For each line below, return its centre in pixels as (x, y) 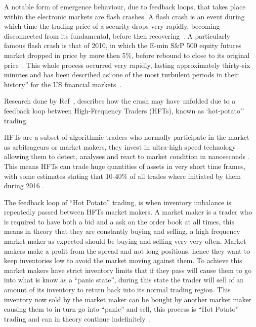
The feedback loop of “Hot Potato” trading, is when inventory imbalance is (118, 202)
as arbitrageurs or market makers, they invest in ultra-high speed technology (120, 146)
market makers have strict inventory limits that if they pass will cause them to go (128, 270)
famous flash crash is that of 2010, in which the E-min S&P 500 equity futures (123, 45)
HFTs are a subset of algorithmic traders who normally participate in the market (127, 137)
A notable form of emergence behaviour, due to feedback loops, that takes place (125, 6)
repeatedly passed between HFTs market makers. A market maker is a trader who (128, 212)
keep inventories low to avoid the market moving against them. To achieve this (123, 260)
